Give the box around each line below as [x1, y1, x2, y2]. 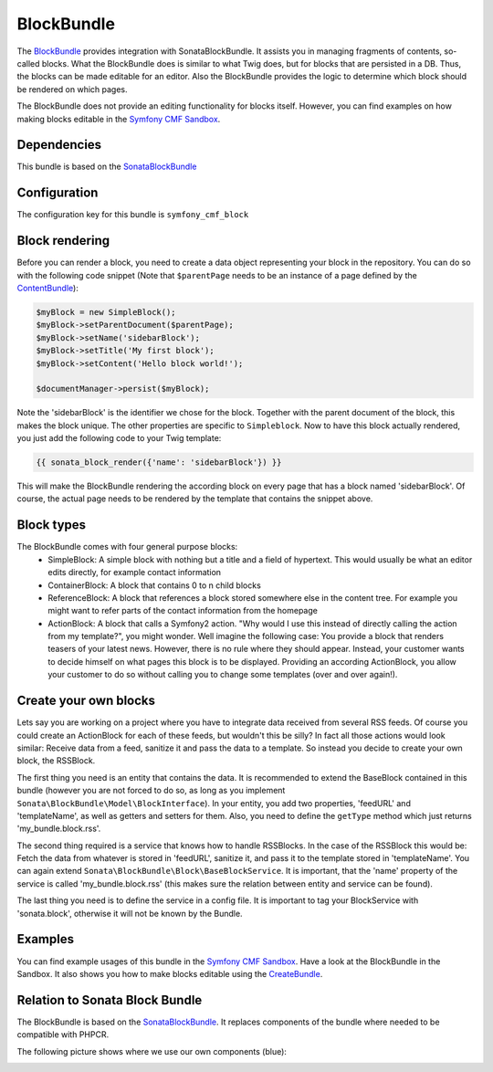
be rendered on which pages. [16, 83, 128, 95]
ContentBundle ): [16, 283, 79, 293]
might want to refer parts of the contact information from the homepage [47, 605, 319, 616]
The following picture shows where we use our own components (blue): [16, 1046, 288, 1056]
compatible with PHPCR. [16, 1029, 110, 1040]
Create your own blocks [16, 693, 155, 709]
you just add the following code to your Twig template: [16, 433, 222, 444]
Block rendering [16, 233, 110, 248]
